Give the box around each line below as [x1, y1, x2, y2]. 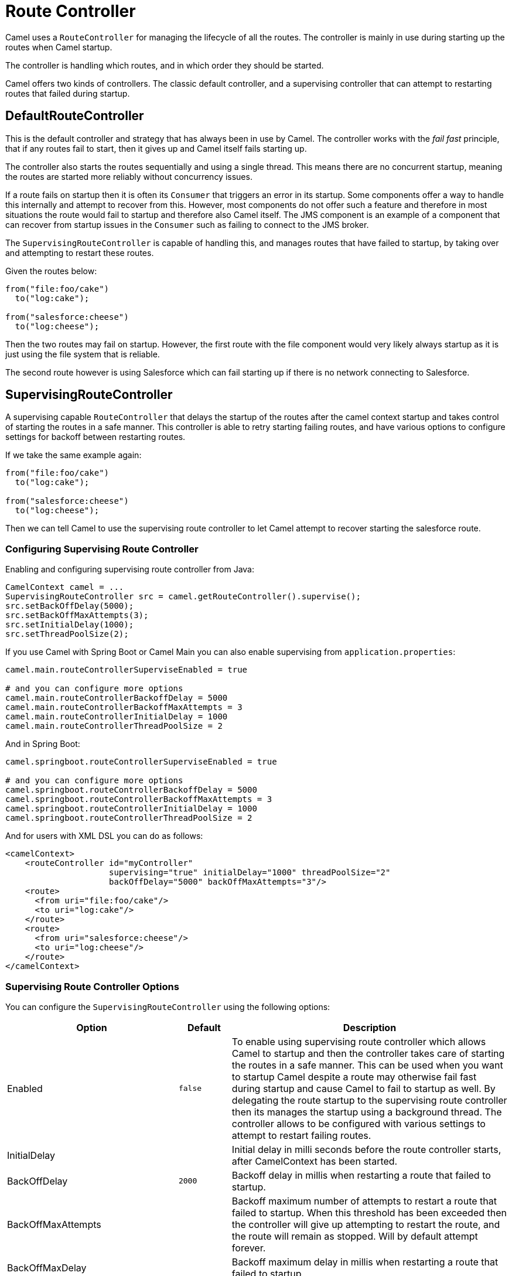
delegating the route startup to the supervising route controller [231, 1094, 507, 1106]
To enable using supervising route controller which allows [231, 1035, 486, 1048]
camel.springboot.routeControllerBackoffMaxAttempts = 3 [5, 794, 272, 804]
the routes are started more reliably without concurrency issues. [5, 171, 252, 182]
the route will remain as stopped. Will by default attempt [231, 1230, 478, 1242]
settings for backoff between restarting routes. [5, 432, 186, 442]
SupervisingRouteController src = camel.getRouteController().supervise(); [5, 592, 361, 602]
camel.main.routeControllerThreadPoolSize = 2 [5, 721, 223, 731]
